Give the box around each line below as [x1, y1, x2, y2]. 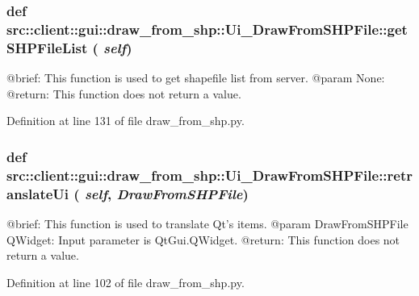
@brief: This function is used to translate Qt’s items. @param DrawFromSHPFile [6, 215, 409, 231]
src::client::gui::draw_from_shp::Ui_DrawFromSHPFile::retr [6, 165, 413, 185]
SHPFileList [6, 37, 88, 57]
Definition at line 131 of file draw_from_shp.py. [6, 112, 245, 129]
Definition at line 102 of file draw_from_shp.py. [6, 273, 245, 290]
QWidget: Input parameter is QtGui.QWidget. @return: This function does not [6, 231, 400, 248]
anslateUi [6, 183, 69, 203]
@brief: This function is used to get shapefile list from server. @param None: [6, 69, 385, 86]
